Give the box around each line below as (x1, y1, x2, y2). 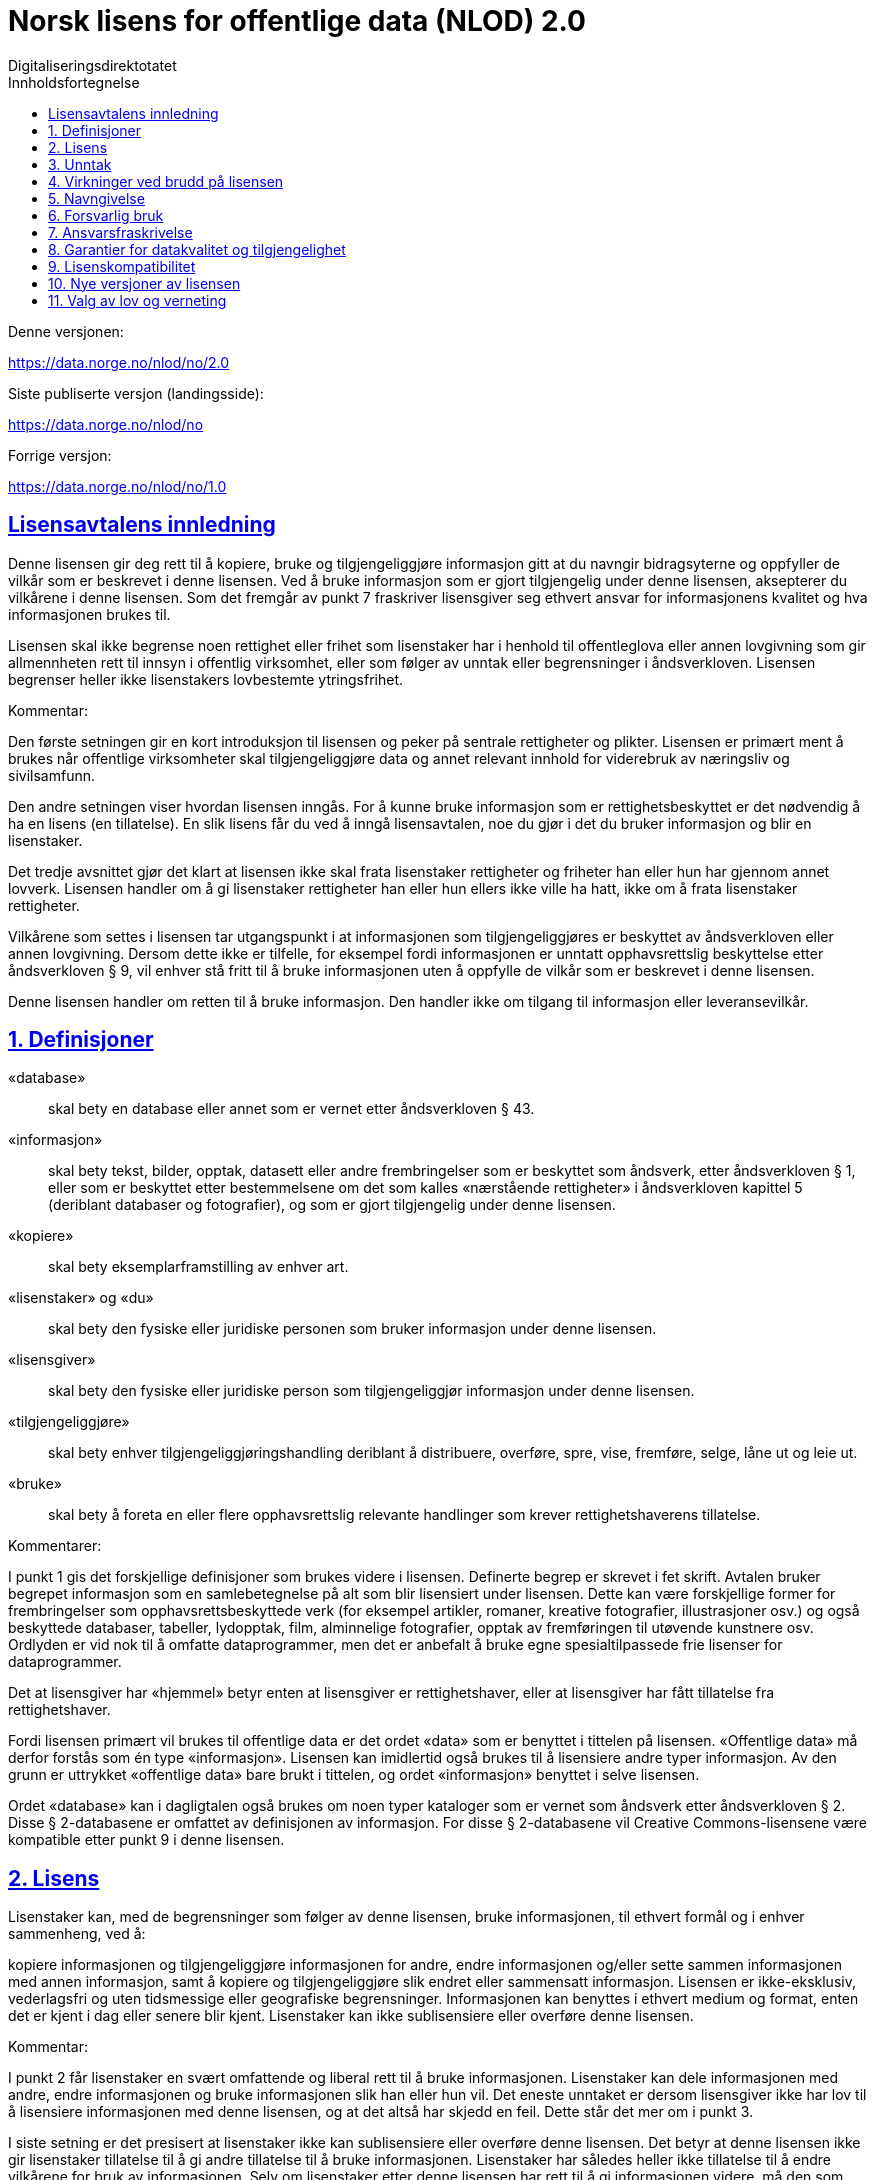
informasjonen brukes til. (8, 605, 171, 623)
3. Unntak (48, 155, 112, 173)
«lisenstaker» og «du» (8, 1289, 154, 1307)
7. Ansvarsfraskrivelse (48, 223, 193, 241)
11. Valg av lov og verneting (48, 291, 227, 309)
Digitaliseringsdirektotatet (8, 56, 177, 74)
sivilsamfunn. (8, 766, 95, 784)
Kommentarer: (8, 1537, 102, 1555)
